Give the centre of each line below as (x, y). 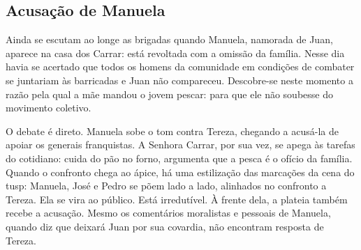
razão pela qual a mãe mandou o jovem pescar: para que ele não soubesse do (169, 94)
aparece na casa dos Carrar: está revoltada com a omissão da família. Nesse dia (175, 53)
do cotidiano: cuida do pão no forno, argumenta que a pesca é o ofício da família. (179, 158)
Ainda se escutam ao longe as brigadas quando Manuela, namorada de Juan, (169, 39)
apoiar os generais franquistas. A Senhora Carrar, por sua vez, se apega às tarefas (180, 144)
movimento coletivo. (49, 108)
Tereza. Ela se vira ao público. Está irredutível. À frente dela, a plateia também (177, 199)
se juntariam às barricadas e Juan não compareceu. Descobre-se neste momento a (179, 80)
